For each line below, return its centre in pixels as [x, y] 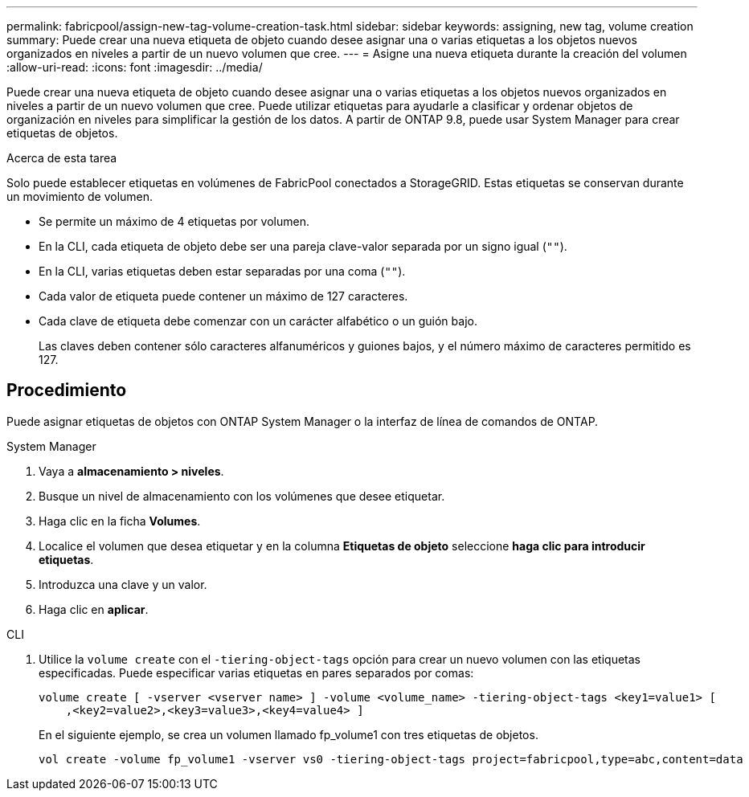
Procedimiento [67, 390]
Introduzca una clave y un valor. [123, 584]
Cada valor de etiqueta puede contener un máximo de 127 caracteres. [223, 296]
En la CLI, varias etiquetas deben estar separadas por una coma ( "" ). [222, 271]
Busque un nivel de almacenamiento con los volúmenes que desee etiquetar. [242, 496]
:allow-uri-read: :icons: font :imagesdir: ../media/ [135, 67]
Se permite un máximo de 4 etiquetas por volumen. [174, 221]
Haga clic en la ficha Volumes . [120, 521]
